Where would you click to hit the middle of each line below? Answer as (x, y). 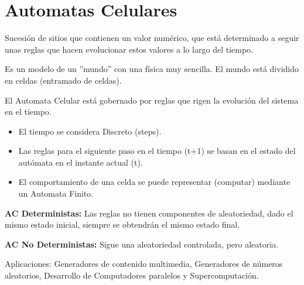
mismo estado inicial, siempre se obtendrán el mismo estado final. (122, 224)
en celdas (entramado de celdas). (63, 80)
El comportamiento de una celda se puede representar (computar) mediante (154, 182)
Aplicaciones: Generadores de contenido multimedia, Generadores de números (144, 264)
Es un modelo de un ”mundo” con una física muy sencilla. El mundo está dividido (152, 69)
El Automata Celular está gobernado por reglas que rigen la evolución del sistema (152, 100)
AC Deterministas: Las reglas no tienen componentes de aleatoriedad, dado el (149, 213)
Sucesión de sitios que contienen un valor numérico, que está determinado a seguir (152, 38)
